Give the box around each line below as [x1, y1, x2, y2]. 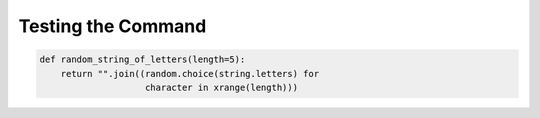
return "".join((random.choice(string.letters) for [60, 68, 320, 79]
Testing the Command [18, 15, 207, 37]
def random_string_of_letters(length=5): [39, 54, 246, 65]
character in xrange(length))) [145, 81, 299, 93]
